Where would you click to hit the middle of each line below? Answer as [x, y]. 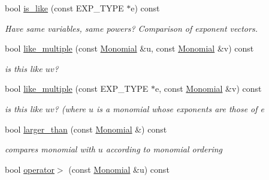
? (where [70, 108]
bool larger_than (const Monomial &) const [86, 129]
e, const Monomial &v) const [208, 88]
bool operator [30, 169]
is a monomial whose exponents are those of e [180, 108]
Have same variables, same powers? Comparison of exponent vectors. [131, 28]
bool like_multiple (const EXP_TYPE [77, 88]
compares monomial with [50, 149]
